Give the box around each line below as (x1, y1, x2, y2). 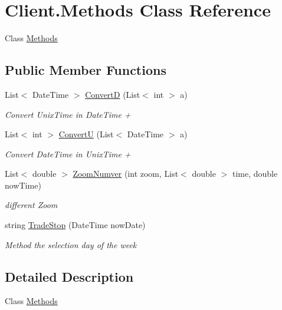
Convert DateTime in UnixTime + (5, 147, 131, 160)
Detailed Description (5, 267, 134, 285)
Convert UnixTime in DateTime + (5, 108, 131, 120)
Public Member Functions (5, 61, 166, 79)
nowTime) (5, 179, 41, 191)
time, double (232, 167, 278, 180)
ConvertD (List (85, 88, 140, 100)
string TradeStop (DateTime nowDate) (5, 219, 146, 231)
